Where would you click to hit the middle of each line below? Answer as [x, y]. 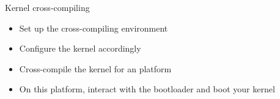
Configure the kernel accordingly [80, 48]
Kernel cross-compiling [47, 7]
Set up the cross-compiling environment [94, 28]
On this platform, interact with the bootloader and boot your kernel [147, 89]
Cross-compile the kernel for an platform [95, 68]
